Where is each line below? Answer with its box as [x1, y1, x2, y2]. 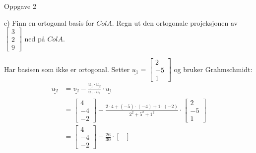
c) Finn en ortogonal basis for [4, 17, 94, 28]
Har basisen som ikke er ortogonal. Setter [4, 64, 130, 74]
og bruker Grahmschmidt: [174, 64, 253, 74]
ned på [24, 33, 45, 43]
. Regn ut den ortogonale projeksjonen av [112, 17, 238, 28]
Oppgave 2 [4, 1, 36, 11]
